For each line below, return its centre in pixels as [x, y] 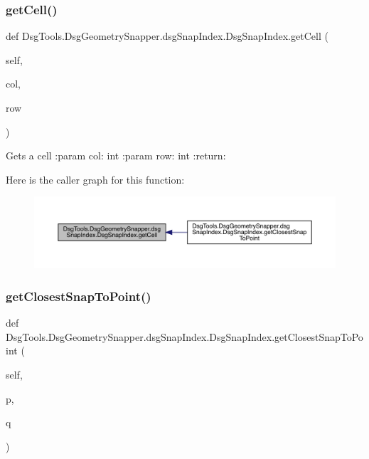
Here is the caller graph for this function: [95, 179]
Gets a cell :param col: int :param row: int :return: [116, 155]
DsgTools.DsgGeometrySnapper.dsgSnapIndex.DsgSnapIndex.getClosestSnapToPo [184, 336]
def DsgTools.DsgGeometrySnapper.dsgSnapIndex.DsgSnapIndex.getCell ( [167, 36]
